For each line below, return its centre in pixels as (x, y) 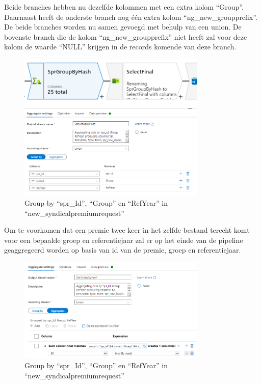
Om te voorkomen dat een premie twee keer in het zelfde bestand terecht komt (127, 230)
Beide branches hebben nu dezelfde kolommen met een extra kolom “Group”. (124, 7)
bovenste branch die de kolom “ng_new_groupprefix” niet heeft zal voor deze (126, 36)
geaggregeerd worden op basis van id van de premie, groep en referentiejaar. (123, 250)
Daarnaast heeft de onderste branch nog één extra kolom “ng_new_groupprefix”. (131, 17)
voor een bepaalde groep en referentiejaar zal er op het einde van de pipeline (124, 240)
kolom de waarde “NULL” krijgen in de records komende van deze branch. (120, 47)
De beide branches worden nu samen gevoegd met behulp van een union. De (123, 27)
